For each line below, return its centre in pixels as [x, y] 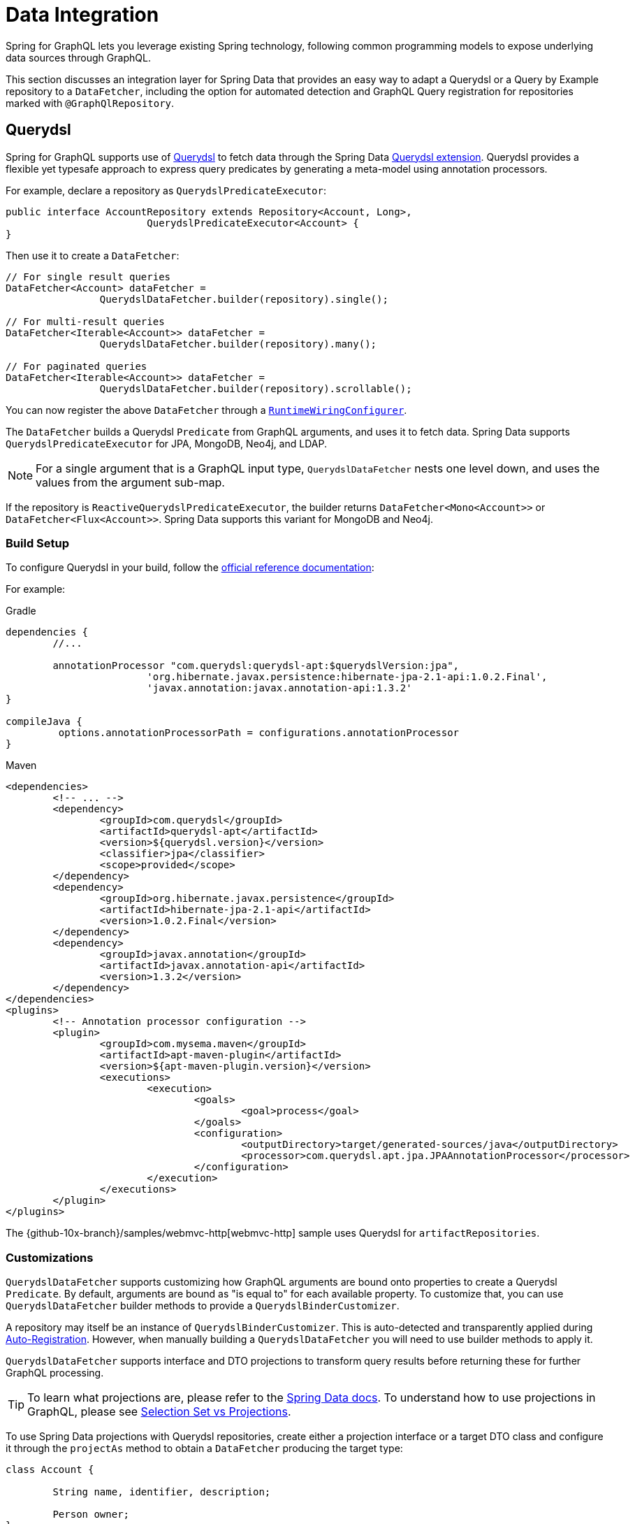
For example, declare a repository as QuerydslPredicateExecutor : [166, 190]
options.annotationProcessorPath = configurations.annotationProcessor [259, 733]
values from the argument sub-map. [130, 482]
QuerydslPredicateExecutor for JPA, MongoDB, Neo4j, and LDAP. [166, 443]
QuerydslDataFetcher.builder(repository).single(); [244, 299]
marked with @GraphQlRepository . [90, 103]
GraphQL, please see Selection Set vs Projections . [159, 1412]
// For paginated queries [76, 366]
